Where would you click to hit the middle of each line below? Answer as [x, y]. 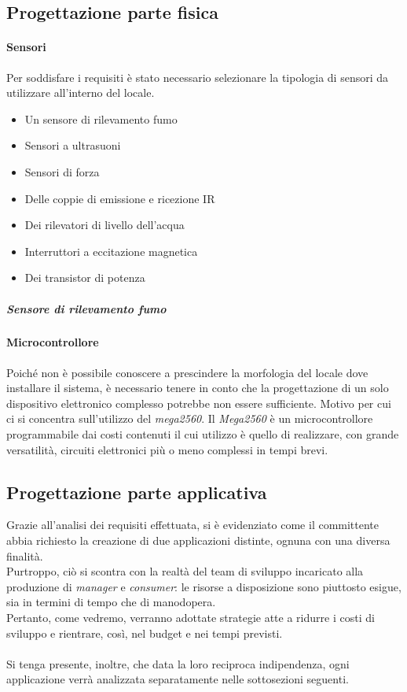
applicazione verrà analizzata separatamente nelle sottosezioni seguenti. [178, 679]
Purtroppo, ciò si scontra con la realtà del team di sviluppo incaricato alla [185, 571]
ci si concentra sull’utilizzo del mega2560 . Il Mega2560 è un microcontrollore [190, 418]
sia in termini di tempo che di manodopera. [111, 602]
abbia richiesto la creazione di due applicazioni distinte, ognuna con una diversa [198, 540]
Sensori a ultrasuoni [73, 145]
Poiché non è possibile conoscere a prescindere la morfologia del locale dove [187, 372]
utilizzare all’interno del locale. [81, 93]
